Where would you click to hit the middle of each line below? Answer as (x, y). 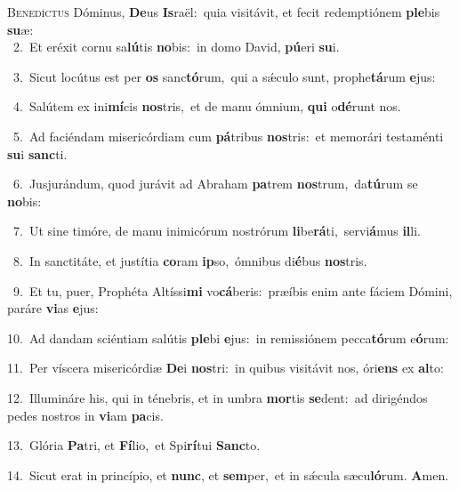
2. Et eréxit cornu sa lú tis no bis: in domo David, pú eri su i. (176, 47)
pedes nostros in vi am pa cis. (85, 415)
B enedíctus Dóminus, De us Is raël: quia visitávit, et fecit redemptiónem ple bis (224, 12)
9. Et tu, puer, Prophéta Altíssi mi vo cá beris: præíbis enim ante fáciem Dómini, (233, 290)
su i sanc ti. (37, 153)
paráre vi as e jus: (53, 308)
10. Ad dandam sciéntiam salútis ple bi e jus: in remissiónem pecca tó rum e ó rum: (228, 337)
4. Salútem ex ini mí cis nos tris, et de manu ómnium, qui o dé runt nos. (207, 106)
